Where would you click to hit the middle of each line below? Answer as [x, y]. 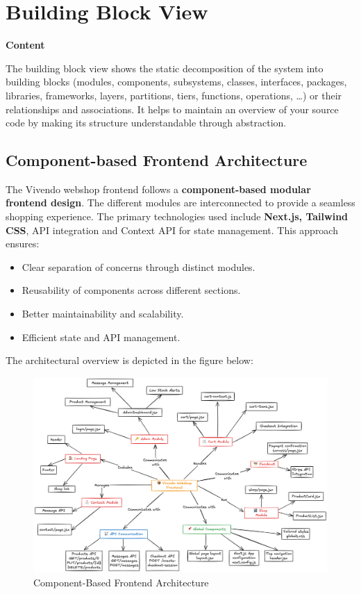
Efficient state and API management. [101, 337]
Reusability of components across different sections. [131, 290]
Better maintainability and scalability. [103, 314]
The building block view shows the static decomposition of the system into [165, 68]
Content [25, 45]
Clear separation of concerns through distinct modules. [138, 266]
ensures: [23, 244]
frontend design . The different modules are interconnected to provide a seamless [180, 203]
